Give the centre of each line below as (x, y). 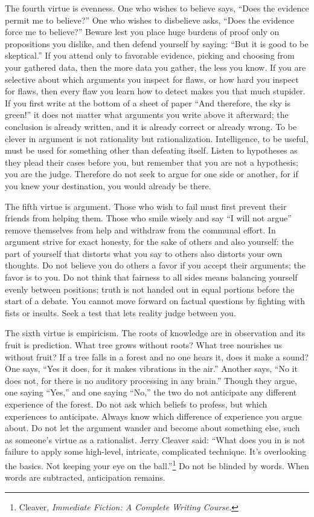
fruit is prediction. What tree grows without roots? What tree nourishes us (143, 345)
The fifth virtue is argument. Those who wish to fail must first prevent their (146, 206)
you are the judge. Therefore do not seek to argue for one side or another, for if (152, 174)
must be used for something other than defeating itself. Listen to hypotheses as (151, 150)
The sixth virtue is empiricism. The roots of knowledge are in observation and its (155, 333)
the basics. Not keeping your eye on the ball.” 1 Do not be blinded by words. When (157, 464)
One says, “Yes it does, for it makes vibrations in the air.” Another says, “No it (151, 369)
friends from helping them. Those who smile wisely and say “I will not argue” (148, 218)
